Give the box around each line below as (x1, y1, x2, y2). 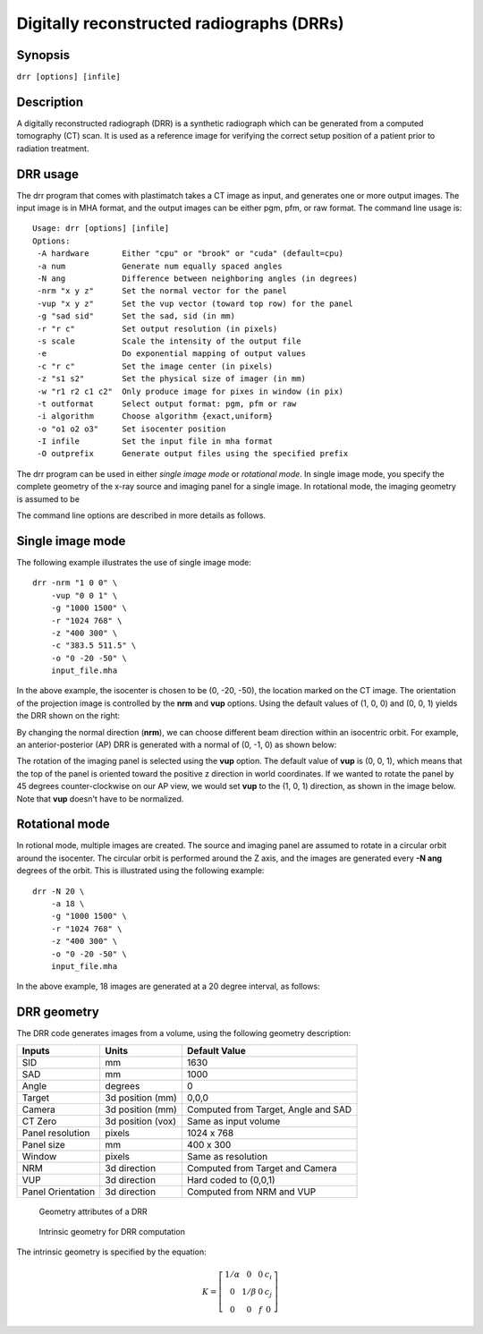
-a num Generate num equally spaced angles (37, 260, 283, 271)
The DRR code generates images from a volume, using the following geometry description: (16, 1028, 352, 1039)
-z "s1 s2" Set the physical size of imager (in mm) (37, 374, 306, 384)
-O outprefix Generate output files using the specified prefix (37, 448, 349, 459)
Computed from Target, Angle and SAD (186, 1103, 352, 1116)
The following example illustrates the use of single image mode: (16, 557, 252, 567)
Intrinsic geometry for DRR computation (38, 1227, 185, 1237)
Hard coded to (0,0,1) (186, 1173, 276, 1185)
